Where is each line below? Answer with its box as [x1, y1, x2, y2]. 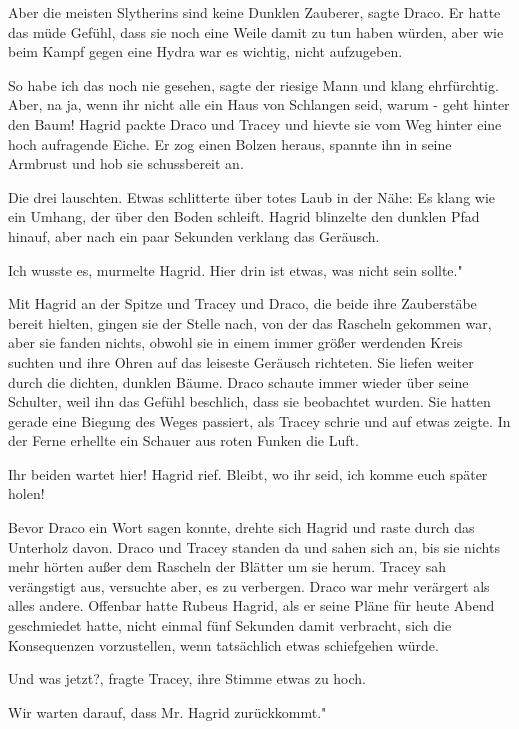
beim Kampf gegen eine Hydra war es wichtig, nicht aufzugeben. [8, 41, 403, 62]
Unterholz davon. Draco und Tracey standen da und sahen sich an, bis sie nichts [8, 536, 500, 557]
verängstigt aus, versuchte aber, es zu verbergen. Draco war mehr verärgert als [8, 575, 490, 596]
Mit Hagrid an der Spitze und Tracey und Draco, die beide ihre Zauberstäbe [8, 293, 477, 314]
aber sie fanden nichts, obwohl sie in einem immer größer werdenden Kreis [8, 332, 463, 353]
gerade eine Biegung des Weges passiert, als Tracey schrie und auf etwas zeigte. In [8, 410, 511, 431]
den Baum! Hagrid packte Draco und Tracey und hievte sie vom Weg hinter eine [8, 113, 502, 134]
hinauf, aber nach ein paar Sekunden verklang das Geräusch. [8, 225, 380, 246]
